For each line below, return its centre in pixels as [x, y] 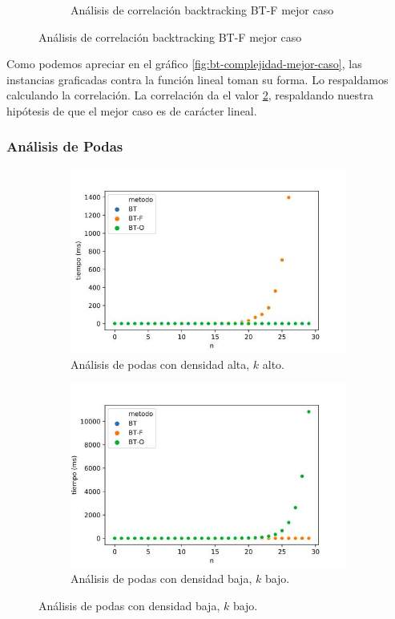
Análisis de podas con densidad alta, [160, 364]
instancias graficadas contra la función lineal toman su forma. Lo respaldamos [197, 79]
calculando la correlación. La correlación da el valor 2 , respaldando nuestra [190, 95]
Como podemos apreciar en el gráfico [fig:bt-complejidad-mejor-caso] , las [184, 64]
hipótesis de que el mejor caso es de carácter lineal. [132, 110]
